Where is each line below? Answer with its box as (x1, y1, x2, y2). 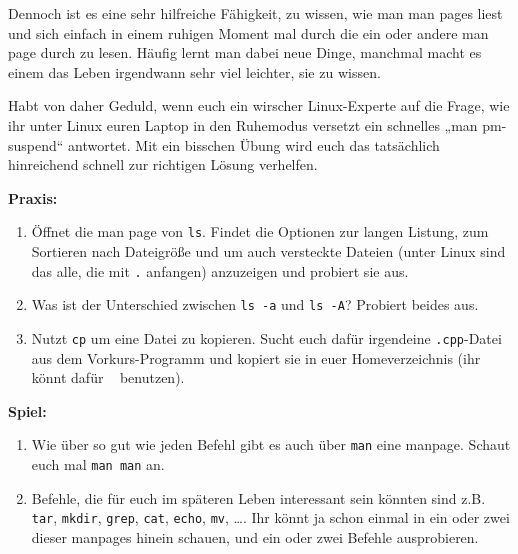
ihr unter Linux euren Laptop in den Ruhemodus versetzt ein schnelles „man (8, 114, 478, 135)
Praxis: (8, 187, 58, 208)
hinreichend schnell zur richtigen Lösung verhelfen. (8, 154, 318, 175)
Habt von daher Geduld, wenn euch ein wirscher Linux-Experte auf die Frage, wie (8, 95, 510, 116)
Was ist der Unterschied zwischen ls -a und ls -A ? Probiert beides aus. (31, 294, 479, 315)
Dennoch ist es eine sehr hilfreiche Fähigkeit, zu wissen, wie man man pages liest (8, 3, 503, 23)
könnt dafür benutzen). (31, 367, 185, 388)
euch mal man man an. (31, 454, 165, 475)
